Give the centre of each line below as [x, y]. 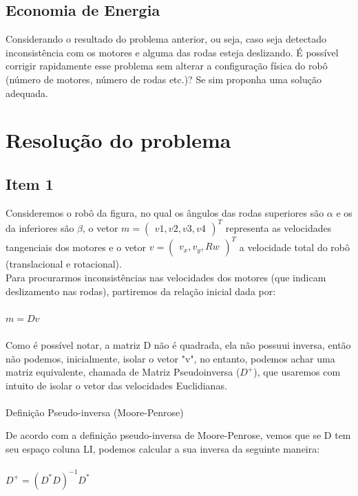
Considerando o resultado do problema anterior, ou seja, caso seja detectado [166, 39]
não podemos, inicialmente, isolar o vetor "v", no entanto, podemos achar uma [170, 358]
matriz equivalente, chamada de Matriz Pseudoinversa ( [123, 372]
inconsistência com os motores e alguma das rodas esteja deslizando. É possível [172, 52]
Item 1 [30, 183]
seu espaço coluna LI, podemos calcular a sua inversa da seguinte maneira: [163, 449]
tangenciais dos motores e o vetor [76, 247]
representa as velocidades [278, 227]
